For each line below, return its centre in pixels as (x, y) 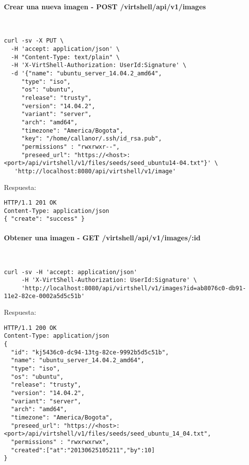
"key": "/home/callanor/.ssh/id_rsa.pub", (92, 139)
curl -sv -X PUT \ (34, 41)
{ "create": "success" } (44, 219)
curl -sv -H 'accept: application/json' (71, 272)
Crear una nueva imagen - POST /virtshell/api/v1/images (105, 6)
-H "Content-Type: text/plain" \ (65, 57)
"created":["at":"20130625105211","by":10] (83, 450)
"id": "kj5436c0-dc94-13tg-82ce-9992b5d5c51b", (90, 352)
